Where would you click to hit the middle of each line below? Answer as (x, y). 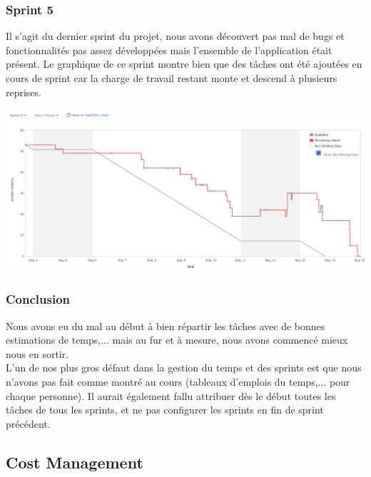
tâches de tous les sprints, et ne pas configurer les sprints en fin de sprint (165, 410)
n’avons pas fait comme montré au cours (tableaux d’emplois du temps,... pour (178, 381)
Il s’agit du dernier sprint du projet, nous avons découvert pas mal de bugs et (175, 36)
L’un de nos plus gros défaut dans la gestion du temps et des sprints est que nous (184, 368)
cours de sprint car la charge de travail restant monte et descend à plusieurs (172, 78)
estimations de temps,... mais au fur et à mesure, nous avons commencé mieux (177, 340)
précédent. (28, 423)
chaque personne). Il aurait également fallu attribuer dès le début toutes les (171, 395)
